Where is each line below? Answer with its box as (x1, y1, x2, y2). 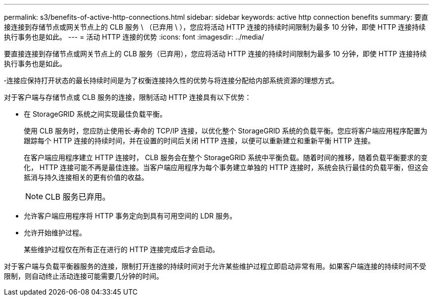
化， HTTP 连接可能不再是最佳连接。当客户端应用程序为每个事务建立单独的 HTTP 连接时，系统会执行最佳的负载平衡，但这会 (24, 163, 429, 171)
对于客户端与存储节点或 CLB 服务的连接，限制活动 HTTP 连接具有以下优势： (4, 93, 252, 101)
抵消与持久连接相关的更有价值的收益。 (24, 173, 148, 181)
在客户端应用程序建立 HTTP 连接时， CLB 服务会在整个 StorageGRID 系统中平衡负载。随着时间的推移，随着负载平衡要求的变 (24, 153, 428, 162)
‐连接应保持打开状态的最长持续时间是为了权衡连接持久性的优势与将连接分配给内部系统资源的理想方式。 (4, 76, 339, 85)
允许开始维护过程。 (24, 228, 86, 237)
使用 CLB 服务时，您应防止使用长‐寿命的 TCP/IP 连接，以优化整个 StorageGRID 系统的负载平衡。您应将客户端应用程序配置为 (24, 127, 428, 135)
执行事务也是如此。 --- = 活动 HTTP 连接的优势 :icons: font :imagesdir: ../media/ (4, 33, 264, 41)
